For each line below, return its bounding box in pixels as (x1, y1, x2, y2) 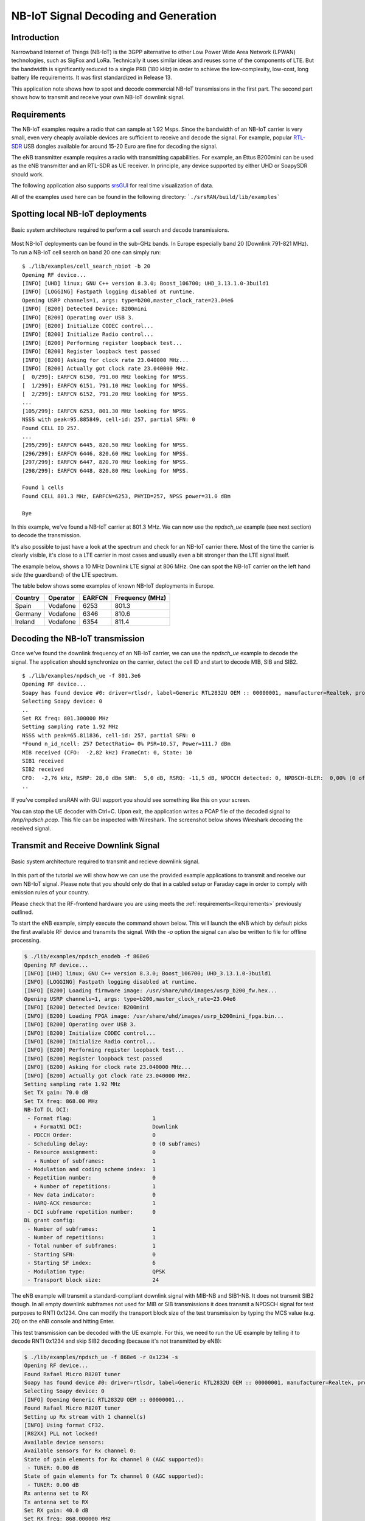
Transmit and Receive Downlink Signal (11, 840, 160, 851)
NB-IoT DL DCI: (24, 1106, 69, 1113)
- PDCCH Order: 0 (27, 1132, 156, 1139)
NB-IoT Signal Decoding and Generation (11, 9, 217, 23)
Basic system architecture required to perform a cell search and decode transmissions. (11, 226, 229, 234)
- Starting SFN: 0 (27, 1251, 156, 1258)
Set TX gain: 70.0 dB (24, 1089, 89, 1096)
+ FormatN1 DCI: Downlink (33, 1123, 179, 1130)
